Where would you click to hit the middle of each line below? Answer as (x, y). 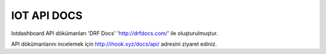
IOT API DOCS (47, 15)
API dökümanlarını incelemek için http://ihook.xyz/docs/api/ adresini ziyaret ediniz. (114, 44)
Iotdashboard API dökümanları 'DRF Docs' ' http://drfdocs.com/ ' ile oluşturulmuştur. (115, 33)
